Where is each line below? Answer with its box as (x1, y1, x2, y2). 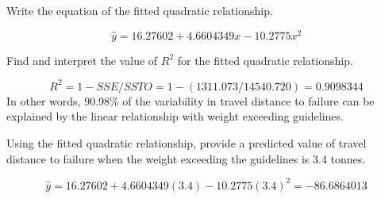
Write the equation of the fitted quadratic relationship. (6, 2, 273, 18)
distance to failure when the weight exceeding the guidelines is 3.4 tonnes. (6, 150, 366, 166)
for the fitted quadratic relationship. (177, 52, 353, 68)
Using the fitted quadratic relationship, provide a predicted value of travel (6, 134, 367, 151)
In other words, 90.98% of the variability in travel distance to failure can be (6, 92, 375, 109)
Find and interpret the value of (6, 52, 158, 68)
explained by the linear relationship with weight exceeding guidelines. (6, 108, 344, 124)
